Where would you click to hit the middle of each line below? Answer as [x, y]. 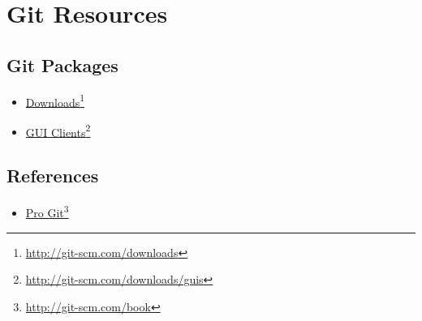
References [53, 175]
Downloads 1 [55, 101]
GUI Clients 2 [58, 131]
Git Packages [62, 64]
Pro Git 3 [47, 211]
